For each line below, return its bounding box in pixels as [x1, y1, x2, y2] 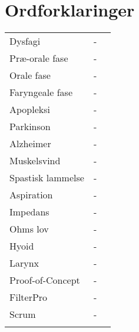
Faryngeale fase [9, 85, 73, 99]
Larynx [9, 256, 39, 270]
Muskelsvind [9, 154, 61, 168]
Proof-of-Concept [9, 273, 80, 287]
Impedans [9, 205, 49, 219]
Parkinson [9, 119, 51, 134]
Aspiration [9, 188, 53, 202]
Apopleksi [9, 102, 50, 117]
